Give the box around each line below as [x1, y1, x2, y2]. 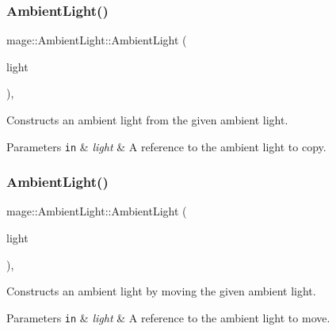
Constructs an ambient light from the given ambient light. [6, 112, 288, 127]
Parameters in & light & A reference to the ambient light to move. [6, 309, 330, 325]
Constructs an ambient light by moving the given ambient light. [6, 283, 316, 299]
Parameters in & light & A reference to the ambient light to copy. [6, 138, 326, 154]
